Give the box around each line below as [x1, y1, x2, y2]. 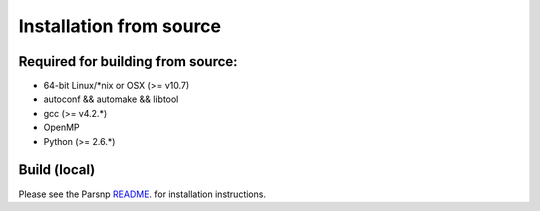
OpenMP [43, 121, 80, 134]
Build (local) [18, 161, 96, 179]
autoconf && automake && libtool [43, 93, 179, 105]
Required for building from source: [18, 53, 239, 70]
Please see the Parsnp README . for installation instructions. [18, 188, 267, 200]
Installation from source [18, 15, 222, 37]
